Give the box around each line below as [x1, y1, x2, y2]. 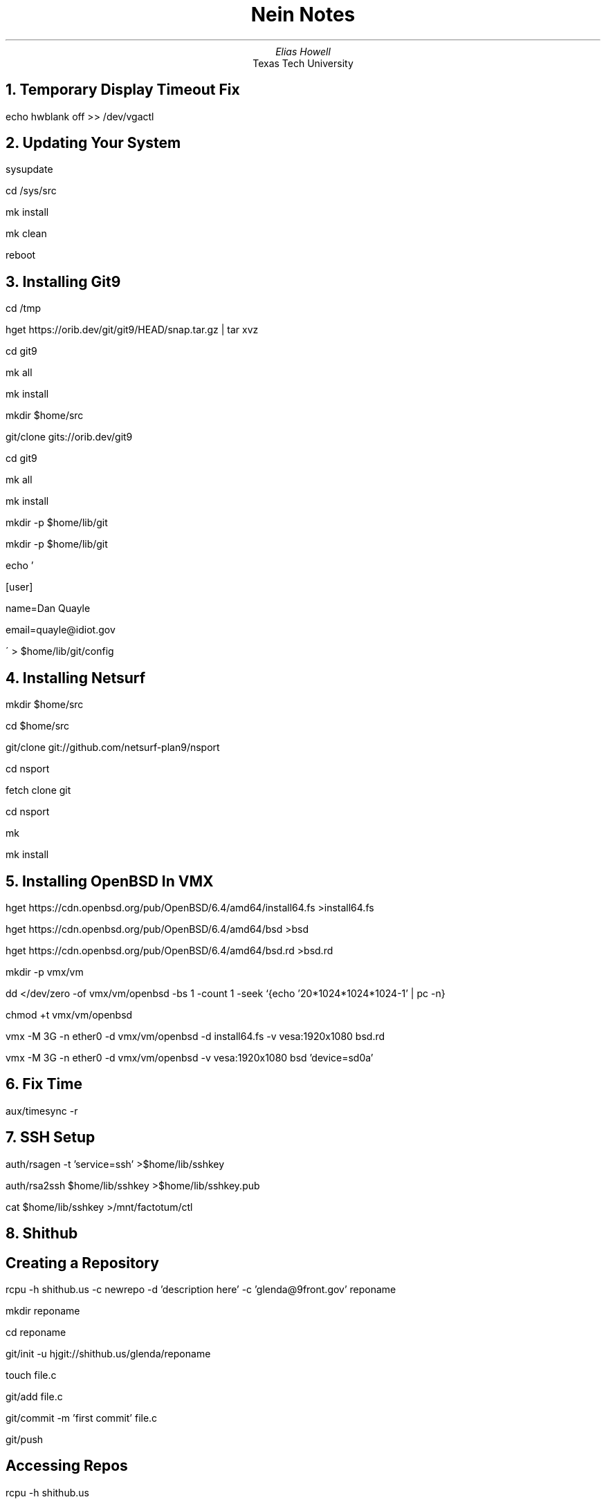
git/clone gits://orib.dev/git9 [6, 431, 133, 443]
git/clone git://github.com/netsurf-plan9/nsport [6, 741, 220, 754]
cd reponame [6, 1326, 66, 1338]
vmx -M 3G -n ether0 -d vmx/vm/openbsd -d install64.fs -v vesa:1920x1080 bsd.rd [6, 1030, 385, 1042]
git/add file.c [6, 1390, 63, 1402]
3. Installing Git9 [6, 272, 121, 290]
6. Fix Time [6, 1075, 82, 1093]
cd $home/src [6, 720, 70, 732]
